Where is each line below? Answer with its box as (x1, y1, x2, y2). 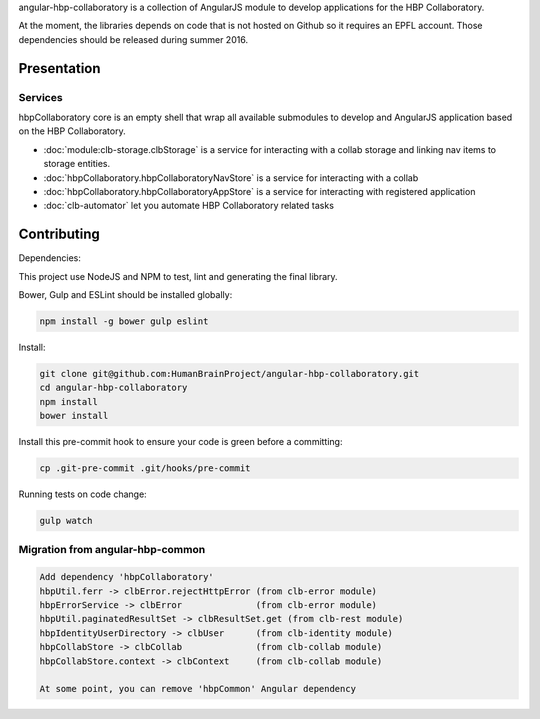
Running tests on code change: (18, 488, 147, 500)
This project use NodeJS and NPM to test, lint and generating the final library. (18, 270, 339, 282)
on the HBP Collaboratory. (18, 125, 126, 137)
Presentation (18, 60, 101, 77)
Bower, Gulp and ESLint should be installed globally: (18, 288, 233, 300)
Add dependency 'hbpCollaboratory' (39, 571, 214, 583)
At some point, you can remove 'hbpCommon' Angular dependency (39, 683, 357, 695)
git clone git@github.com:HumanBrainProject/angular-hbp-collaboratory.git (39, 368, 420, 379)
